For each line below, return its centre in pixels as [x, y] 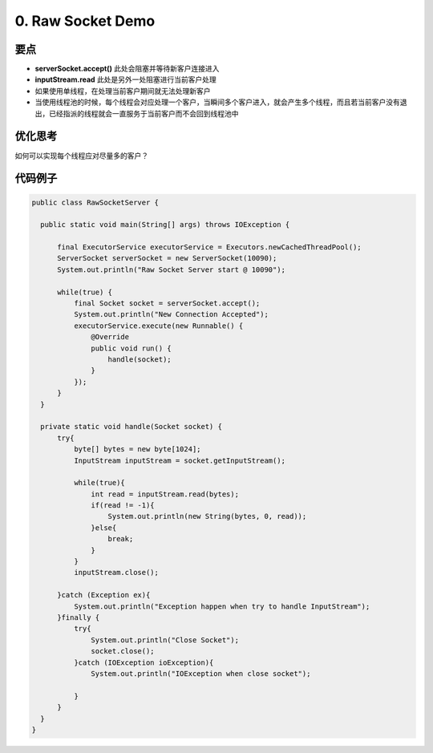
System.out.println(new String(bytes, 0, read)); [207, 516]
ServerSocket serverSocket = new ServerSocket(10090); [167, 258]
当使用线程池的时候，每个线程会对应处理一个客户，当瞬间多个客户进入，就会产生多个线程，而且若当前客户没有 [217, 102]
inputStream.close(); [116, 573]
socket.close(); [123, 651]
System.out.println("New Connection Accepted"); [171, 314]
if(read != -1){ [123, 506]
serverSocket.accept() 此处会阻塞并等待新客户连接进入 [127, 69]
